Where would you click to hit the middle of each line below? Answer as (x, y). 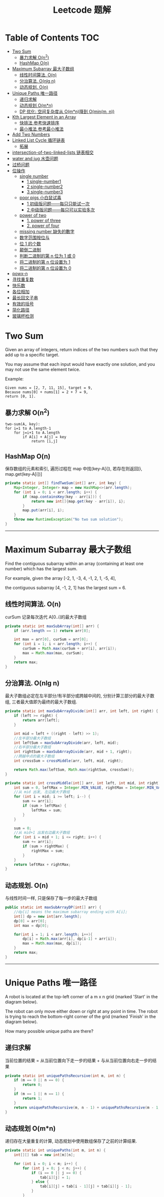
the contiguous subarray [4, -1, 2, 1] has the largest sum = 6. (66, 588)
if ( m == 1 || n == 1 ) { (39, 1094)
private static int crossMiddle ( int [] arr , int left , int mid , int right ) (83, 783)
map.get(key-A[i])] (24, 474)
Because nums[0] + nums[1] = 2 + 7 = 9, (47, 392)
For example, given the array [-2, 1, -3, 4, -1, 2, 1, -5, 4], (61, 578)
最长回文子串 (25, 297)
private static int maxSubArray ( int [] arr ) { (52, 626)
